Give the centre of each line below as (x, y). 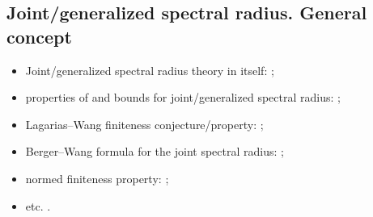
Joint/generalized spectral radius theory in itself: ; (150, 70)
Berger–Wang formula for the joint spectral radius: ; (155, 151)
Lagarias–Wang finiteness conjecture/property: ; (144, 124)
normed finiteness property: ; (97, 178)
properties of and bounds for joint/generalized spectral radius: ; (183, 97)
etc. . (38, 205)
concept (39, 36)
